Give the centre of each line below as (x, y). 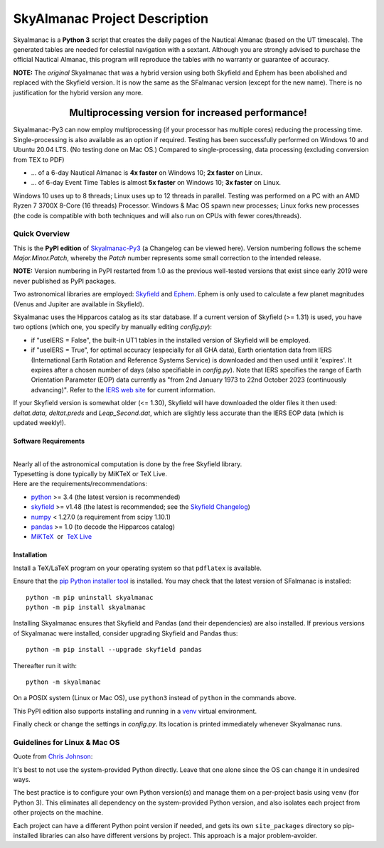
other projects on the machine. (58, 812)
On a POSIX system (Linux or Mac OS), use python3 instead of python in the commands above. (155, 698)
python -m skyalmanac (63, 682)
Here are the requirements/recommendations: (80, 484)
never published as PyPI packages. (65, 281)
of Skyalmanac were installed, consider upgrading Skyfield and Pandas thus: (126, 633)
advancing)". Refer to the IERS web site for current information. (123, 390)
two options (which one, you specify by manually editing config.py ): (113, 327)
